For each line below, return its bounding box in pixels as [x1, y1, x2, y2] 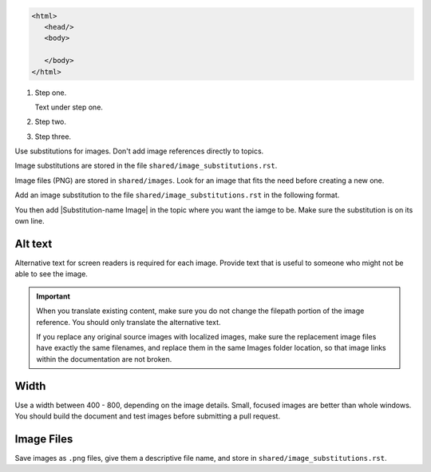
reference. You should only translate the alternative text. [36, 317, 221, 327]
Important [36, 292, 71, 301]
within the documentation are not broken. [36, 354, 172, 363]
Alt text [14, 236, 53, 251]
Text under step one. [34, 102, 104, 112]
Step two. [34, 117, 67, 127]
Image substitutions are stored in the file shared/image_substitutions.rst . [14, 161, 278, 171]
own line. [14, 216, 45, 226]
